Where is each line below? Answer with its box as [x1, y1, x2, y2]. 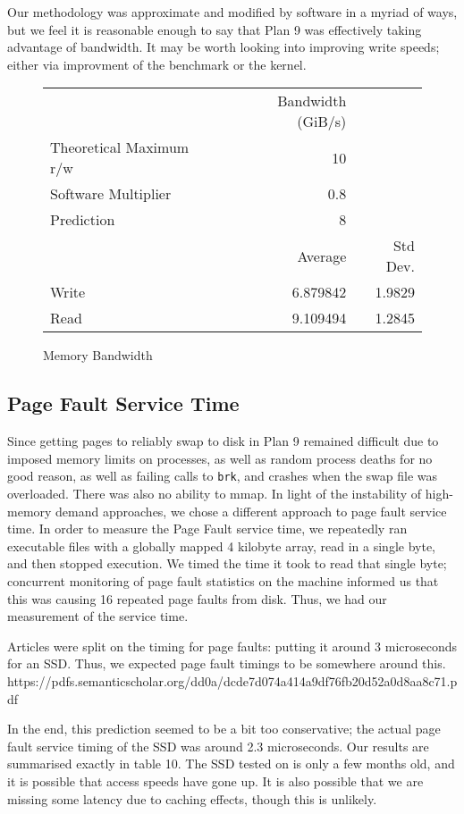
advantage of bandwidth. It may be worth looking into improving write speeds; [7, 38, 440, 56]
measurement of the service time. [7, 607, 189, 625]
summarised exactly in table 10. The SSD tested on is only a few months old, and [7, 754, 455, 773]
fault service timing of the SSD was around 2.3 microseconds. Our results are [7, 736, 429, 755]
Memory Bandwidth [43, 346, 153, 365]
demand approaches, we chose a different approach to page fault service [55, 501, 447, 520]
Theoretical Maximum [50, 137, 190, 158]
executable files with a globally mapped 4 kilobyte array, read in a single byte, [7, 536, 436, 555]
